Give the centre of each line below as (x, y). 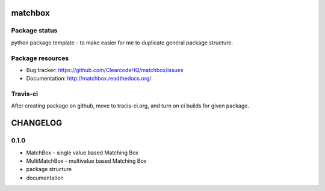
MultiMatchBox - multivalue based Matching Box (86, 161)
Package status (34, 31)
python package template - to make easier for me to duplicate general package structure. (122, 43)
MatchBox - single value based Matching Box (82, 153)
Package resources (40, 58)
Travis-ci (25, 94)
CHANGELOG (37, 123)
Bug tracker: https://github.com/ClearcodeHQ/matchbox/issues (105, 70)
